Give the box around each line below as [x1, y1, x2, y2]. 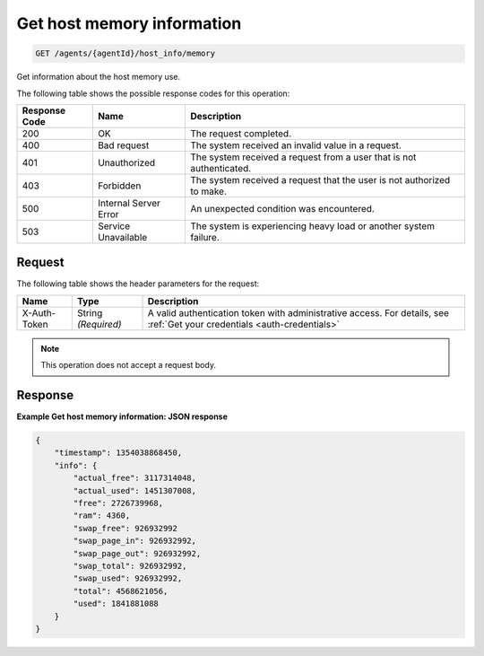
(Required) [76, 318, 122, 330]
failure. [189, 231, 220, 243]
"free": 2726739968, [73, 498, 164, 509]
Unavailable [97, 231, 148, 243]
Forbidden [97, 179, 142, 192]
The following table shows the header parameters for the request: [16, 278, 260, 289]
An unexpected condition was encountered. [189, 202, 376, 214]
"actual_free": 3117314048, [73, 473, 197, 484]
